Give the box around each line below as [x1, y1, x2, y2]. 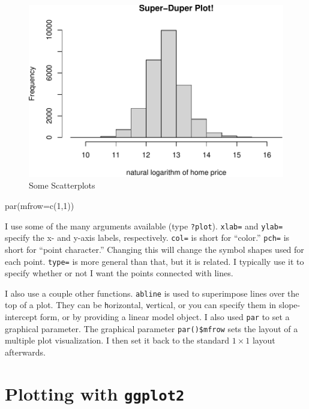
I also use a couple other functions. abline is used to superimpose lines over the [5, 286, 299, 299]
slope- [278, 298, 301, 311]
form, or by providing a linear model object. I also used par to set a [40, 311, 290, 323]
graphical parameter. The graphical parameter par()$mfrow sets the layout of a [5, 322, 298, 335]
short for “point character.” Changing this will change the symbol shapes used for [5, 243, 304, 255]
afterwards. [5, 346, 46, 358]
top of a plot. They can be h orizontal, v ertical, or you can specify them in [5, 298, 277, 311]
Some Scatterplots [29, 179, 95, 192]
